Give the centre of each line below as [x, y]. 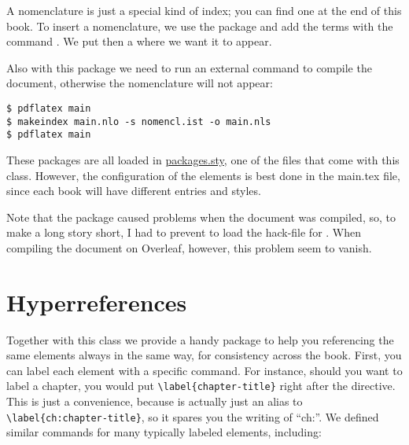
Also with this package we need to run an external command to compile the [189, 67]
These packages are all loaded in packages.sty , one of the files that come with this [203, 159]
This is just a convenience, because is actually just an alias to [155, 401]
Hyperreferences [97, 302]
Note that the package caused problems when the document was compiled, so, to [201, 217]
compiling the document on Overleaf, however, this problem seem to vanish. [189, 247]
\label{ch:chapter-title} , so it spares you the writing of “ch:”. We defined [193, 416]
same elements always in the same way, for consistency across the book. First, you [204, 355]
